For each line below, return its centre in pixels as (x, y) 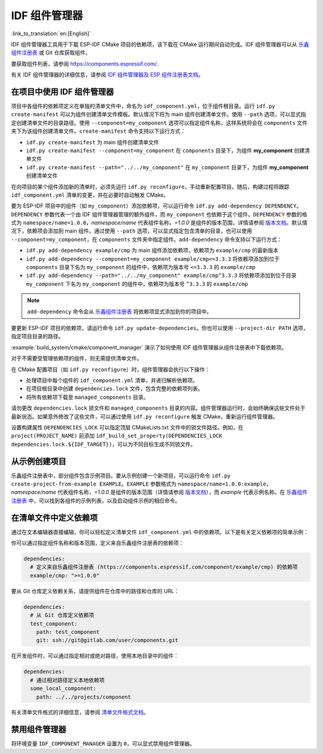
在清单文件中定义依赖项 (54, 518)
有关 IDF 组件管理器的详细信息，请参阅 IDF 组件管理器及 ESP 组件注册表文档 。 (107, 75)
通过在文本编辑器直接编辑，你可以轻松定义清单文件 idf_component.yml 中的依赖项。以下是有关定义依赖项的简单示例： (160, 532)
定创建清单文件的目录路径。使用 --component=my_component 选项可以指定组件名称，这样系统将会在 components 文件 (159, 123)
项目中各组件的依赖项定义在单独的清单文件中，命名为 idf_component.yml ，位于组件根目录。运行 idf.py (143, 106)
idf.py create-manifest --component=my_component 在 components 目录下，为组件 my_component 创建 (165, 150)
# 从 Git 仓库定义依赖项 (62, 615)
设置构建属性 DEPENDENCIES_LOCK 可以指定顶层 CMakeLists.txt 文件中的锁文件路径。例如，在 (127, 427)
